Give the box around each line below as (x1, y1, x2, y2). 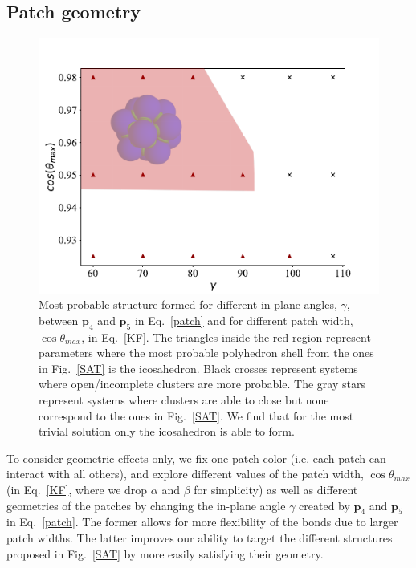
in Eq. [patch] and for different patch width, (134, 311, 353, 328)
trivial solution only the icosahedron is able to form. (39, 423, 295, 440)
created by (299, 497, 350, 513)
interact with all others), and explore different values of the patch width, (6, 465, 364, 482)
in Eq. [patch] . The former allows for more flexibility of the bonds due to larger (6, 513, 398, 530)
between (39, 311, 79, 328)
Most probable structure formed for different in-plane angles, (39, 296, 337, 313)
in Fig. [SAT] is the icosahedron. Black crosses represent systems (39, 359, 358, 376)
